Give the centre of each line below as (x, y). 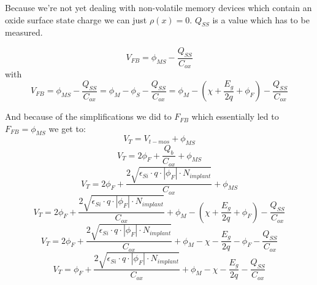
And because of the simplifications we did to (88, 116)
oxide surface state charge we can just (76, 19)
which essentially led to (235, 116)
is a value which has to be (261, 19)
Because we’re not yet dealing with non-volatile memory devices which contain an (158, 7)
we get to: (67, 128)
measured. (24, 32)
